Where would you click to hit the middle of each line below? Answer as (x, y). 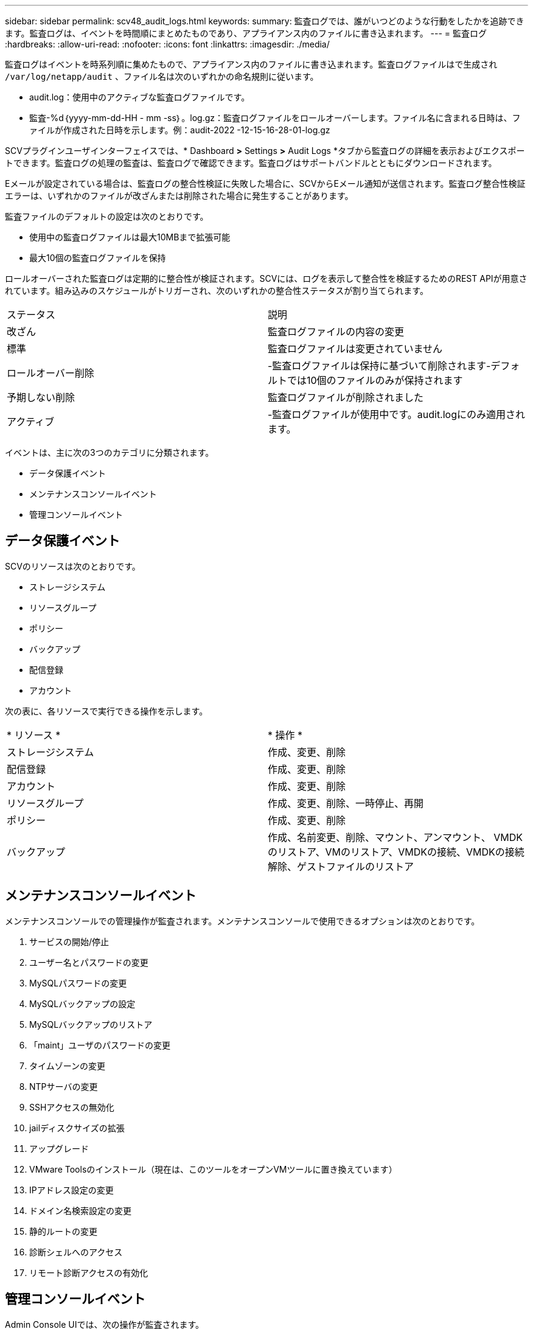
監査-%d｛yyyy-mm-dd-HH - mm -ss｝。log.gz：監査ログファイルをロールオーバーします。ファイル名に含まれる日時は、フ (275, 118)
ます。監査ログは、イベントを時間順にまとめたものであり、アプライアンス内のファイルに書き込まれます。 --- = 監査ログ (246, 33)
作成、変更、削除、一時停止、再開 (346, 803)
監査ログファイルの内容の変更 (336, 332)
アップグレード (59, 1148)
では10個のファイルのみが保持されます (375, 380)
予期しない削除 (41, 397)
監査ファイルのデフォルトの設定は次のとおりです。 (107, 216)
